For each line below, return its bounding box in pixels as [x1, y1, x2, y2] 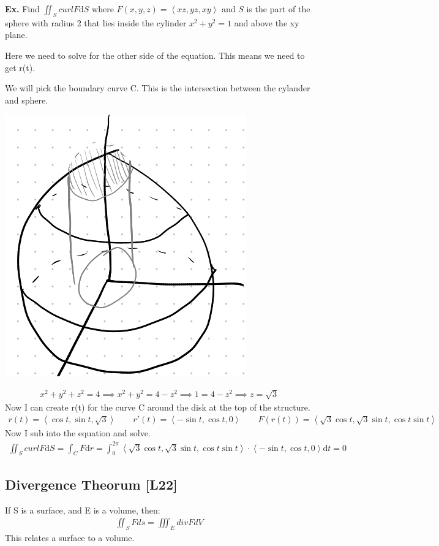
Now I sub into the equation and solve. [5, 427, 151, 439]
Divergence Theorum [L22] [5, 474, 178, 493]
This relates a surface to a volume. [5, 531, 135, 544]
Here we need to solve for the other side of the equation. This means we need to [5, 48, 305, 61]
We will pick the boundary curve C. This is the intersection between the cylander [5, 82, 310, 94]
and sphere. [5, 93, 48, 106]
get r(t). [5, 61, 36, 74]
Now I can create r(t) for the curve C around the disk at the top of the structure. [5, 400, 310, 413]
